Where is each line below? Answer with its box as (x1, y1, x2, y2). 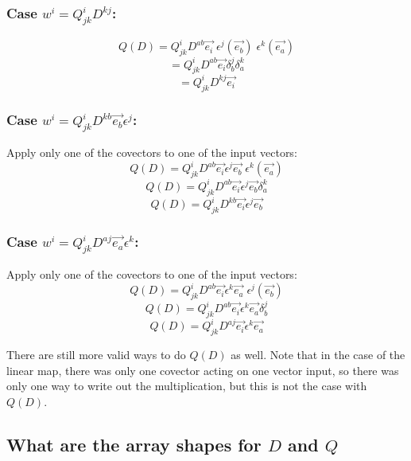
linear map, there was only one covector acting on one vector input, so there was (6, 361, 399, 378)
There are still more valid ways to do (6, 346, 186, 363)
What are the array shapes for (6, 432, 262, 456)
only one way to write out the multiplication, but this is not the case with (6, 377, 367, 394)
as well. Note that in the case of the (231, 346, 405, 363)
